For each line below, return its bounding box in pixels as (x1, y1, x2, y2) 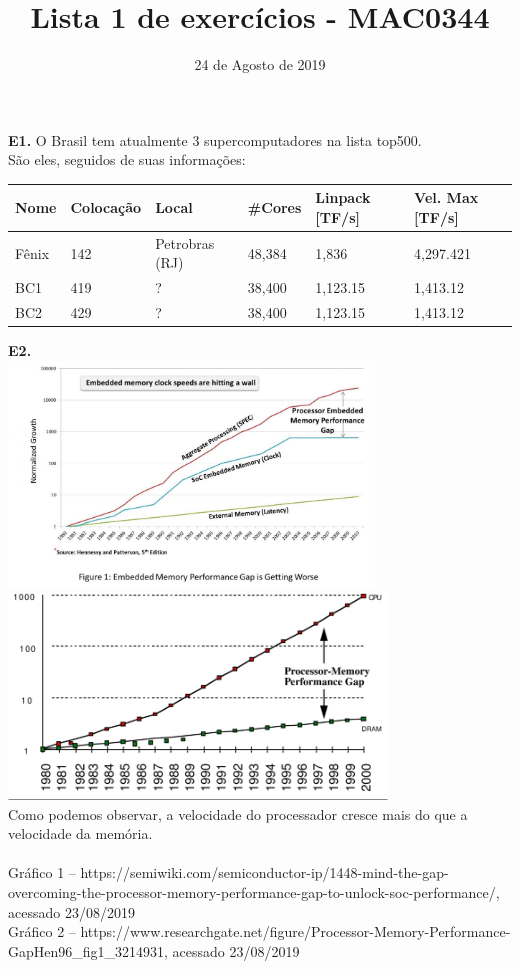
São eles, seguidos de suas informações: (8, 149, 246, 170)
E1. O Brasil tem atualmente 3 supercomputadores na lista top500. (8, 129, 422, 150)
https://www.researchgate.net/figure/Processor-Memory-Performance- (80, 921, 511, 942)
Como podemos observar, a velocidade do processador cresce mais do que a (8, 803, 468, 824)
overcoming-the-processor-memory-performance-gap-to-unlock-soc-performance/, (8, 882, 500, 902)
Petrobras (155, 232, 215, 253)
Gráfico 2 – (8, 921, 76, 942)
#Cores (247, 197, 302, 218)
